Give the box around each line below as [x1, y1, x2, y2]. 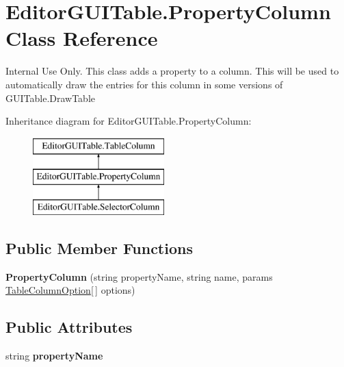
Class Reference [5, 24, 158, 52]
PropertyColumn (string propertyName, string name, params [5, 269, 273, 283]
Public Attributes [5, 316, 133, 338]
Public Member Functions [5, 238, 193, 259]
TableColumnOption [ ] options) [5, 283, 135, 297]
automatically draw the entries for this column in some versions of [5, 77, 283, 91]
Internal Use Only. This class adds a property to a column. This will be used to [5, 64, 339, 78]
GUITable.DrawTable [5, 90, 96, 105]
